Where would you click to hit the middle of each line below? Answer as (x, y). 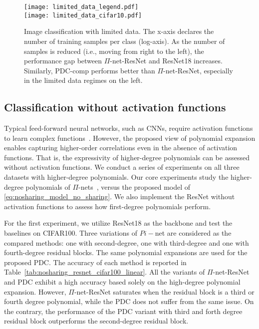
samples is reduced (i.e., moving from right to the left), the (114, 51)
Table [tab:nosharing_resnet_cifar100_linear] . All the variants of (105, 272)
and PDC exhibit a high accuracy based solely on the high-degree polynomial (122, 281)
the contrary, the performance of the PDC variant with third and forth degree (123, 311)
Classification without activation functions (115, 107)
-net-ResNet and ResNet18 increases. (166, 61)
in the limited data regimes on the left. (83, 80)
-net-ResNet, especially (198, 70)
